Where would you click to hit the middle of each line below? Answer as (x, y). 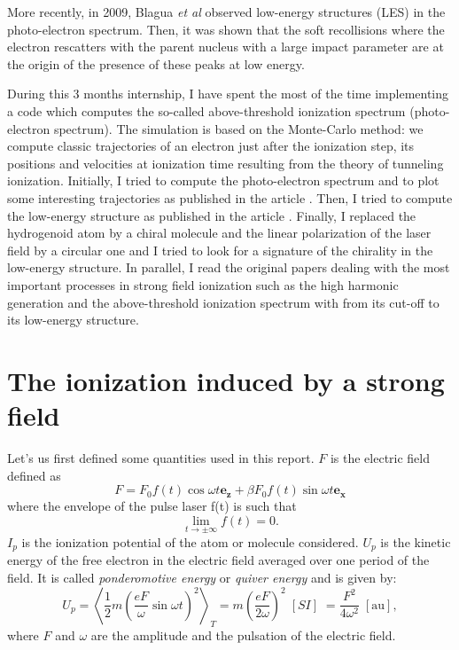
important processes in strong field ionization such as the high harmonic (203, 284)
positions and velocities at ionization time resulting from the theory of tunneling (226, 163)
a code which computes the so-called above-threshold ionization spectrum (206, 110)
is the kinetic (416, 542)
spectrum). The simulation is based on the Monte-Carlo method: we (238, 128)
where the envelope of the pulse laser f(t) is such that (152, 506)
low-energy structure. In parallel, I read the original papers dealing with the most (229, 267)
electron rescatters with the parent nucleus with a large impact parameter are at (226, 47)
